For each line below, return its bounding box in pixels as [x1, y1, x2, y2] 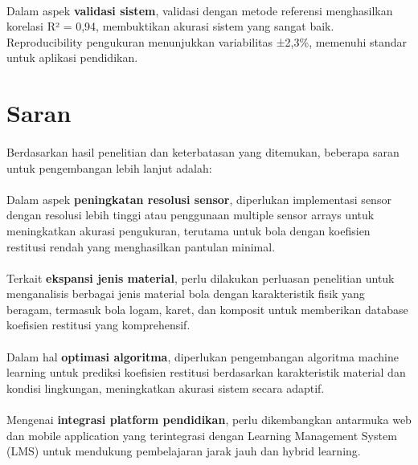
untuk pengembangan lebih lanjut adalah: [6, 159, 212, 176]
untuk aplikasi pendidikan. [6, 49, 138, 66]
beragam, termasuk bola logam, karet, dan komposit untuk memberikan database [6, 300, 408, 317]
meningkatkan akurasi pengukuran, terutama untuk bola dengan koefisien [6, 222, 371, 239]
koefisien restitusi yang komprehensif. [6, 316, 191, 333]
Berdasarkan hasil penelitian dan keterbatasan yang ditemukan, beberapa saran [6, 143, 400, 160]
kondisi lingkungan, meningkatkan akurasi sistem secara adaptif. [6, 379, 325, 396]
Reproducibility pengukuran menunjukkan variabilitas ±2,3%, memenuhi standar [6, 33, 407, 50]
